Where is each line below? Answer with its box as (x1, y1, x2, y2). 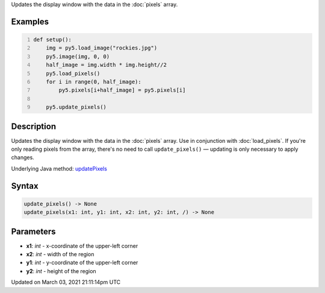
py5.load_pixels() (46, 70, 101, 77)
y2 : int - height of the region (26, 267, 96, 274)
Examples (11, 16, 49, 27)
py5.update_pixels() (46, 104, 107, 111)
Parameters (11, 226, 56, 236)
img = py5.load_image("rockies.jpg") (46, 45, 158, 51)
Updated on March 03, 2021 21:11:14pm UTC (11, 279, 121, 286)
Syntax (11, 181, 39, 191)
